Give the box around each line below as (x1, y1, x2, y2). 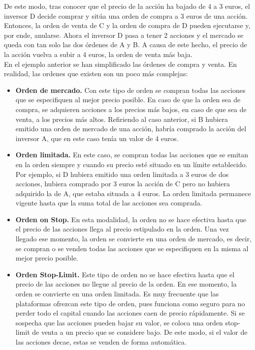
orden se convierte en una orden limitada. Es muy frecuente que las (15, 289, 219, 299)
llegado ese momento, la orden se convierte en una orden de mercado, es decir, (15, 233, 252, 244)
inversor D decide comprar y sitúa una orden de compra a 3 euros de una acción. (4, 10, 248, 21)
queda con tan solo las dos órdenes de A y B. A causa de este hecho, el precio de (4, 39, 247, 50)
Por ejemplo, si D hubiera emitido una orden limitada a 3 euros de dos (15, 169, 229, 179)
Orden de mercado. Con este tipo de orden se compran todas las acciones (15, 85, 246, 95)
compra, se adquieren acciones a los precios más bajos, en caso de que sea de (15, 104, 247, 114)
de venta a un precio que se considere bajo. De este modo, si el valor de (32, 327, 248, 337)
